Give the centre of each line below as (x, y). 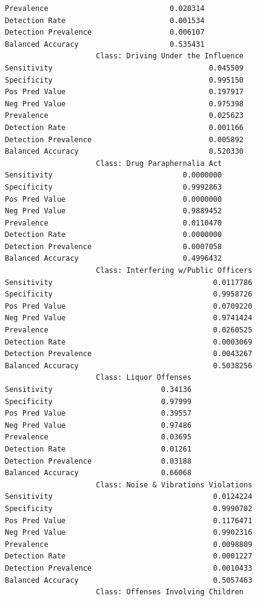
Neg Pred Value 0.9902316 (129, 533)
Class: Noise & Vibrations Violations (174, 485)
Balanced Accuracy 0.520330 (124, 152)
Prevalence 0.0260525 (129, 330)
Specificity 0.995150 (124, 80)
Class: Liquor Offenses (144, 378)
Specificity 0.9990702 (129, 508)
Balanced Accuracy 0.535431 (105, 44)
